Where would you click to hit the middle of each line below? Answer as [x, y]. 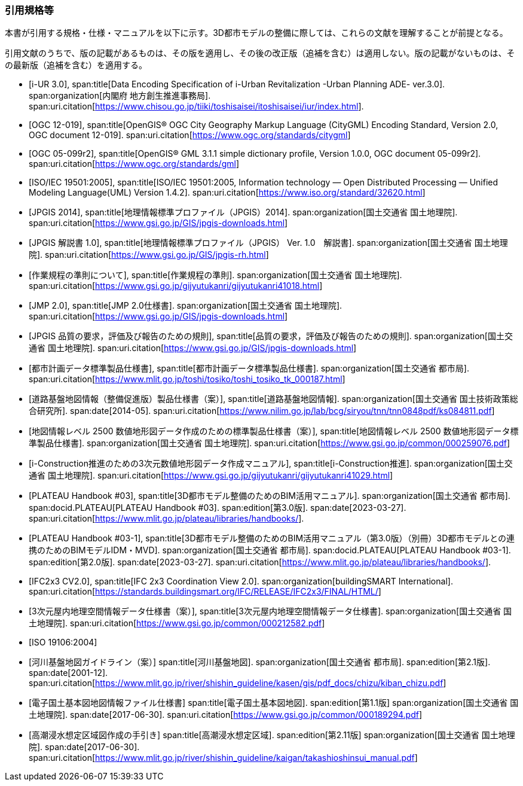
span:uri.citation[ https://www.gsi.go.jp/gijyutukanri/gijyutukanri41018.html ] [176, 286]
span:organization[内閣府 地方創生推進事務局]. [120, 96]
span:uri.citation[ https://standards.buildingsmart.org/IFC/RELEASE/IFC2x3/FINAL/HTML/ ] [205, 592]
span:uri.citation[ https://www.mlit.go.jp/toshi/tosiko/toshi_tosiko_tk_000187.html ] [187, 379]
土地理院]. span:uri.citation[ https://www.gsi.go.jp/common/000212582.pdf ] [177, 623]
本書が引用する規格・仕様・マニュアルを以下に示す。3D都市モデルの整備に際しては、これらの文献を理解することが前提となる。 [256, 33]
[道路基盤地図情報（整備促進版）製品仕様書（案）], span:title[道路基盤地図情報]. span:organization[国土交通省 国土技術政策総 [273, 399]
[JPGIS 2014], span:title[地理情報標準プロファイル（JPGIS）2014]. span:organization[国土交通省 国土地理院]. [243, 212]
